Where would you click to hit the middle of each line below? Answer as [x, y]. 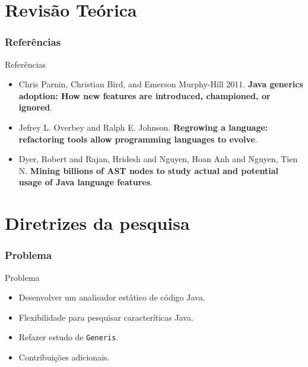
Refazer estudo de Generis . [69, 337]
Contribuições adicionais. [64, 357]
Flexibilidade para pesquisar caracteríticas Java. [106, 317]
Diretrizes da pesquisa [97, 223]
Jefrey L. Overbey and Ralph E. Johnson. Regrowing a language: [143, 127]
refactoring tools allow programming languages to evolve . [138, 139]
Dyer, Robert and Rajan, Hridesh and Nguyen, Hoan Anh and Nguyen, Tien [158, 159]
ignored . [36, 107]
